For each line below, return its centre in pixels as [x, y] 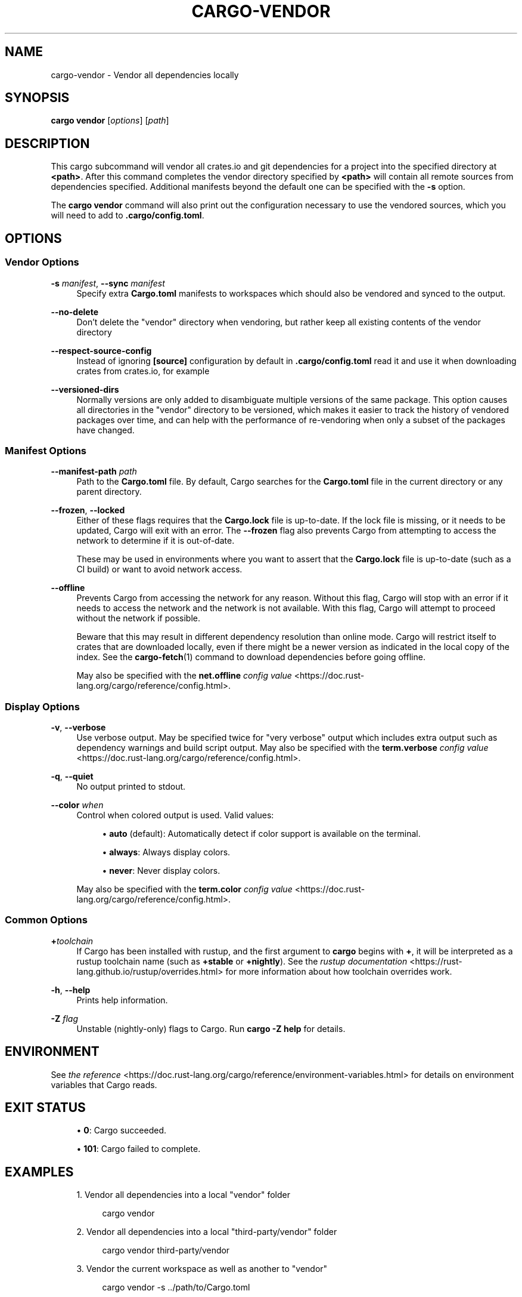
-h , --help [71, 990]
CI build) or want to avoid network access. [159, 569]
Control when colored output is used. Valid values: [175, 815]
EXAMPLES [39, 1172]
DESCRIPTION [47, 143]
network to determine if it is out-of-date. [156, 541]
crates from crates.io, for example [143, 371]
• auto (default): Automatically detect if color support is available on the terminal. [261, 834]
